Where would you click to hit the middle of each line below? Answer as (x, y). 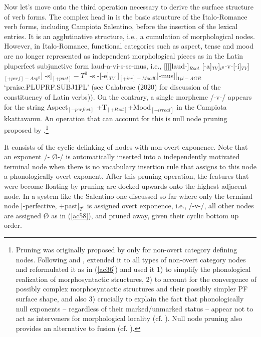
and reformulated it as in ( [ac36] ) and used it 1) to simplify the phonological (133, 269)
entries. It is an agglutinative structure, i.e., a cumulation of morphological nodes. (129, 36)
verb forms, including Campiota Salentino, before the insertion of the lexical (121, 26)
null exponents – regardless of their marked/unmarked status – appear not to (135, 308)
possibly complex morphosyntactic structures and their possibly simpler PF (132, 289)
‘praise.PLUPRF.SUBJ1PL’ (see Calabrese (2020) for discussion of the (112, 87)
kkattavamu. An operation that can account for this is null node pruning (116, 118)
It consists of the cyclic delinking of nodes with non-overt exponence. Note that (126, 146)
